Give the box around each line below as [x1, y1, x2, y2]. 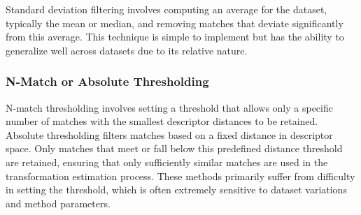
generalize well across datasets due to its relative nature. [6, 43, 248, 57]
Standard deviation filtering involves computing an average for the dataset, [6, 2, 327, 16]
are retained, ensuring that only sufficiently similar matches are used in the [6, 154, 328, 169]
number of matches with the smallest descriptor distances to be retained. [6, 114, 318, 128]
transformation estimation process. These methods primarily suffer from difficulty [6, 168, 355, 183]
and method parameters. [6, 195, 111, 210]
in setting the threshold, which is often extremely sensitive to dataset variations [6, 182, 347, 197]
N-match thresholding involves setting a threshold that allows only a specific [6, 100, 333, 114]
